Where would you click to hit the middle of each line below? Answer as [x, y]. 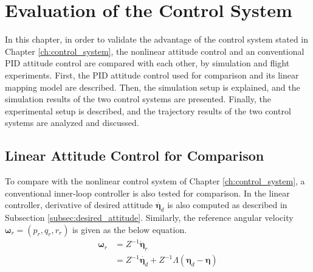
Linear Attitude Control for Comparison [135, 155]
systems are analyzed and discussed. [72, 123]
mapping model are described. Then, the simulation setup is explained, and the [153, 87]
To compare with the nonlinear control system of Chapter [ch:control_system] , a [155, 181]
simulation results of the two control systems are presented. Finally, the [138, 99]
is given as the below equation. [130, 229]
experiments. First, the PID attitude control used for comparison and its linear [152, 75]
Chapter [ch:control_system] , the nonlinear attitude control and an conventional [155, 51]
